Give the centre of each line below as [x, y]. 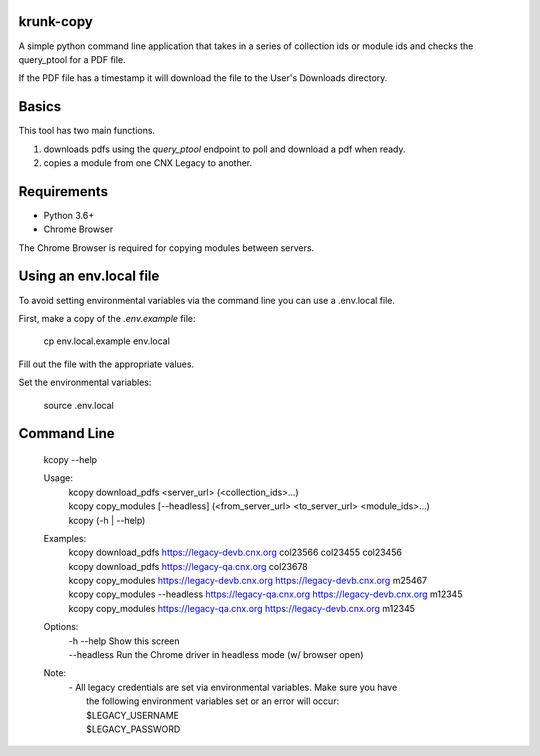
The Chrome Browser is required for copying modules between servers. [166, 247]
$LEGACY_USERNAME [133, 715]
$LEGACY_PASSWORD [133, 729]
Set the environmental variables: [85, 382]
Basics [40, 106]
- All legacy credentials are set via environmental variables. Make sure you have [233, 687]
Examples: [65, 538]
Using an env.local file [89, 276]
